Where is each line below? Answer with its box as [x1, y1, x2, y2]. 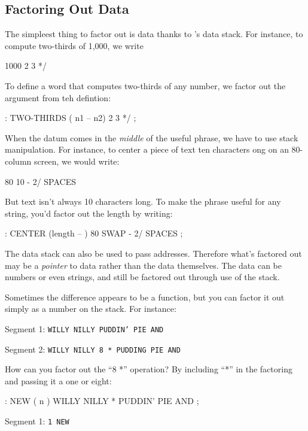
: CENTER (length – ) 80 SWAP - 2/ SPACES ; [5, 227, 183, 239]
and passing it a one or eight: [5, 374, 112, 387]
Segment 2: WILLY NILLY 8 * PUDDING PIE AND [5, 342, 181, 355]
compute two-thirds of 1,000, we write [5, 39, 144, 51]
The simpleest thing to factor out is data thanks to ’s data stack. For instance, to [5, 28, 303, 40]
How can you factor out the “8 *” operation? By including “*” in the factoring [5, 363, 292, 375]
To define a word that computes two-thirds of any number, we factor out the [5, 79, 286, 92]
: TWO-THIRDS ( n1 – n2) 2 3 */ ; [5, 111, 136, 124]
